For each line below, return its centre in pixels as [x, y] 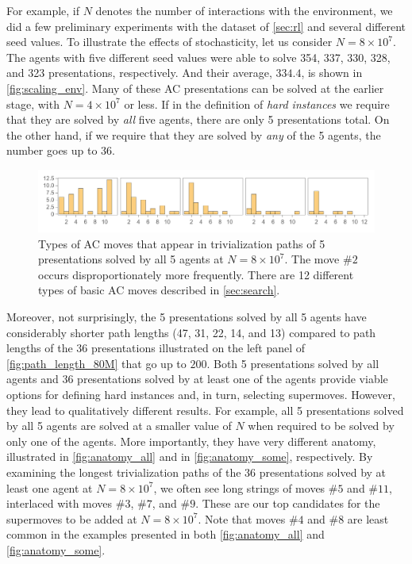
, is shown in [332, 73]
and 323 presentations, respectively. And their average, [139, 73]
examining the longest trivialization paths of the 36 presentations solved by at [196, 472]
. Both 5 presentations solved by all [293, 363]
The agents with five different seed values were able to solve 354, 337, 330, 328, [198, 57]
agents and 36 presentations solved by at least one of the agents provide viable [197, 379]
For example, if [43, 10]
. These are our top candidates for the [288, 503]
